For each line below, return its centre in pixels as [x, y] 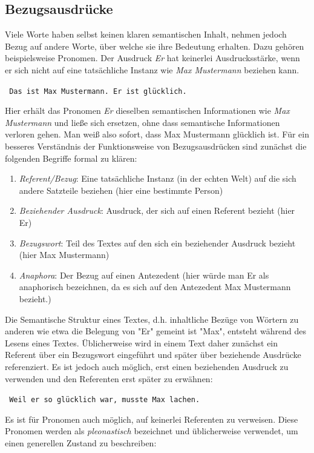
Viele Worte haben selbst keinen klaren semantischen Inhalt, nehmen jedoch [146, 34]
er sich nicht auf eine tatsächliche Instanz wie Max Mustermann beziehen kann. [152, 69]
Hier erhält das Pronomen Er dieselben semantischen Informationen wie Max [147, 111]
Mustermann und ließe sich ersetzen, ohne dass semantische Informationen [142, 122]
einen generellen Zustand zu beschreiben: [81, 442]
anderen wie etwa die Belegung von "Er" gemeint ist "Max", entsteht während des [156, 331]
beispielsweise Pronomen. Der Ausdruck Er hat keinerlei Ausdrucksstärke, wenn [152, 58]
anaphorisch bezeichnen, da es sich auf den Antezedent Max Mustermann [155, 287]
